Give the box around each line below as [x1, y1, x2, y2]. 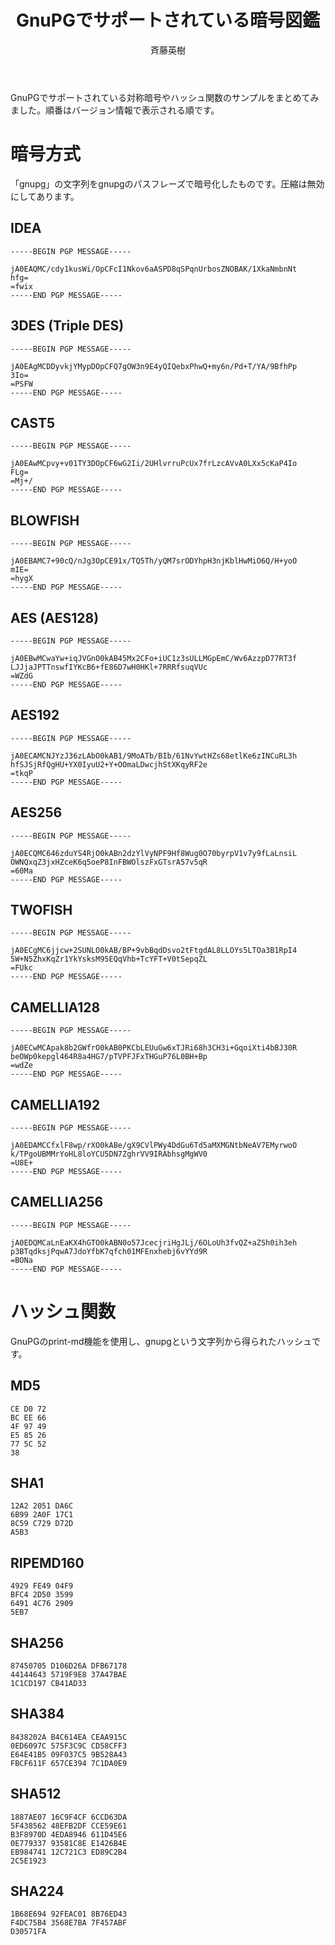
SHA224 [10, 1883, 65, 1900]
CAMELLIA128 [10, 999, 101, 1016]
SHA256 [10, 1634, 65, 1651]
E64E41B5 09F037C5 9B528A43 [10, 1749, 128, 1760]
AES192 [10, 707, 60, 724]
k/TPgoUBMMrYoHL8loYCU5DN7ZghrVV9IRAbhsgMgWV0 [10, 1149, 208, 1159]
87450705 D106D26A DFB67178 [10, 1661, 128, 1671]
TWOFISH [10, 901, 73, 918]
